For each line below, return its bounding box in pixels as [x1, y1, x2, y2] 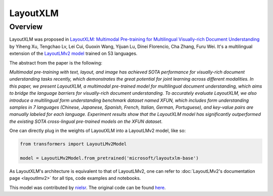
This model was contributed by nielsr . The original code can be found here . [9, 184, 166, 190]
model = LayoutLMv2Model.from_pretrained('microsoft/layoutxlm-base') [20, 155, 199, 161]
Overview [9, 22, 43, 31]
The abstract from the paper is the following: [9, 59, 103, 66]
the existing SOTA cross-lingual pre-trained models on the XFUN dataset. [9, 118, 163, 124]
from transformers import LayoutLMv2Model [20, 141, 127, 147]
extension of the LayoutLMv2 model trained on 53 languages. [9, 50, 138, 56]
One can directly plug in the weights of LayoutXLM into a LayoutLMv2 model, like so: [9, 127, 186, 134]
